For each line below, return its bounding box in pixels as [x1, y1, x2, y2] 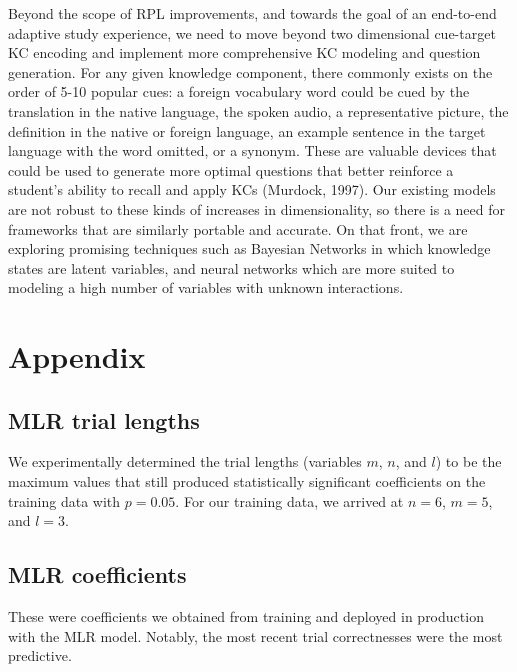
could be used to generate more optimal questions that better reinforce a [8, 159, 454, 180]
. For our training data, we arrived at [175, 490, 404, 511]
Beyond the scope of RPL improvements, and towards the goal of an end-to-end [8, 3, 497, 23]
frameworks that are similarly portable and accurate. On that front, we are [8, 218, 468, 239]
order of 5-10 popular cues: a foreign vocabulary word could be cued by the [8, 81, 470, 102]
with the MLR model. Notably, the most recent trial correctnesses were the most [8, 625, 503, 646]
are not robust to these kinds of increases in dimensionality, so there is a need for [8, 198, 506, 219]
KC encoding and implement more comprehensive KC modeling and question [8, 42, 481, 63]
